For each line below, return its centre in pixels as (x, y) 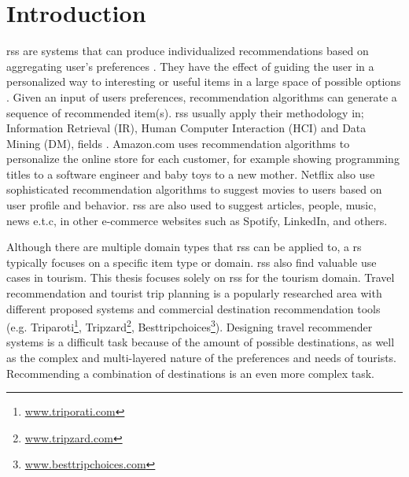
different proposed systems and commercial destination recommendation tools (193, 308)
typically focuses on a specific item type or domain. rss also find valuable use (192, 262)
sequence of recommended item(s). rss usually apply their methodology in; (185, 112)
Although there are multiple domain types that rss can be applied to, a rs (184, 247)
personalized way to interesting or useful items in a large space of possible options (204, 81)
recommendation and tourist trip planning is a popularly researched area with (194, 293)
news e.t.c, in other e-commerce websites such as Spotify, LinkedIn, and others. (197, 220)
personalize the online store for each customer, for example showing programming (203, 159)
